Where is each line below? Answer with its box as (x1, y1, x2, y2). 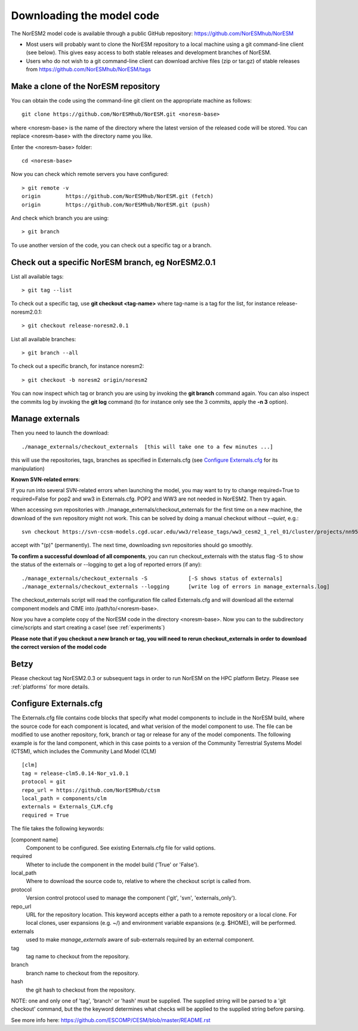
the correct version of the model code (11, 643, 107, 650)
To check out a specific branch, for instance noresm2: (11, 363, 144, 370)
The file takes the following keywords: (11, 825, 104, 832)
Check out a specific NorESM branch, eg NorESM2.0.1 (11, 257, 216, 267)
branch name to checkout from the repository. (26, 970, 140, 977)
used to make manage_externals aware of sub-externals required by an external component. (26, 936, 255, 943)
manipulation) (11, 465, 45, 472)
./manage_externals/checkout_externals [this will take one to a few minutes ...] (21, 443, 274, 450)
